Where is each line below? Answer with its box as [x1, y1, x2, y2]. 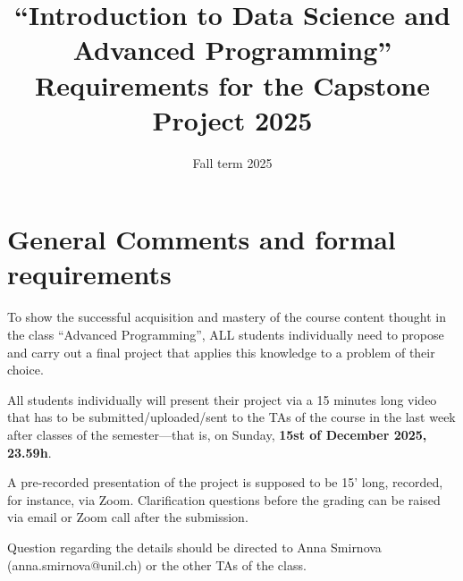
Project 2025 [152, 101, 313, 138]
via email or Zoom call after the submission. [7, 508, 248, 526]
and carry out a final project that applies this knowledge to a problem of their [7, 342, 435, 361]
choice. [7, 360, 44, 379]
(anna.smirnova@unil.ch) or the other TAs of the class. [7, 555, 307, 574]
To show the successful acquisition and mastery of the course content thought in [7, 307, 446, 326]
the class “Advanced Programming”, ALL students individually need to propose [7, 325, 444, 343]
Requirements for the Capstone [35, 66, 430, 103]
